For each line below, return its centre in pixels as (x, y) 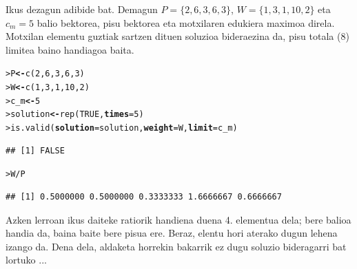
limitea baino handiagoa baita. (70, 49)
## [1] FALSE (35, 150)
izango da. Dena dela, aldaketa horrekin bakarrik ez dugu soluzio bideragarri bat (176, 246)
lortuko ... (26, 260)
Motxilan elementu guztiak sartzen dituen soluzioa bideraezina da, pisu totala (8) (177, 36)
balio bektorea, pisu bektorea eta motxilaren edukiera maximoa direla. (186, 22)
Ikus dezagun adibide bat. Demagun (82, 9)
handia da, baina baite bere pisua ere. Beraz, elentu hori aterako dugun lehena (172, 233)
